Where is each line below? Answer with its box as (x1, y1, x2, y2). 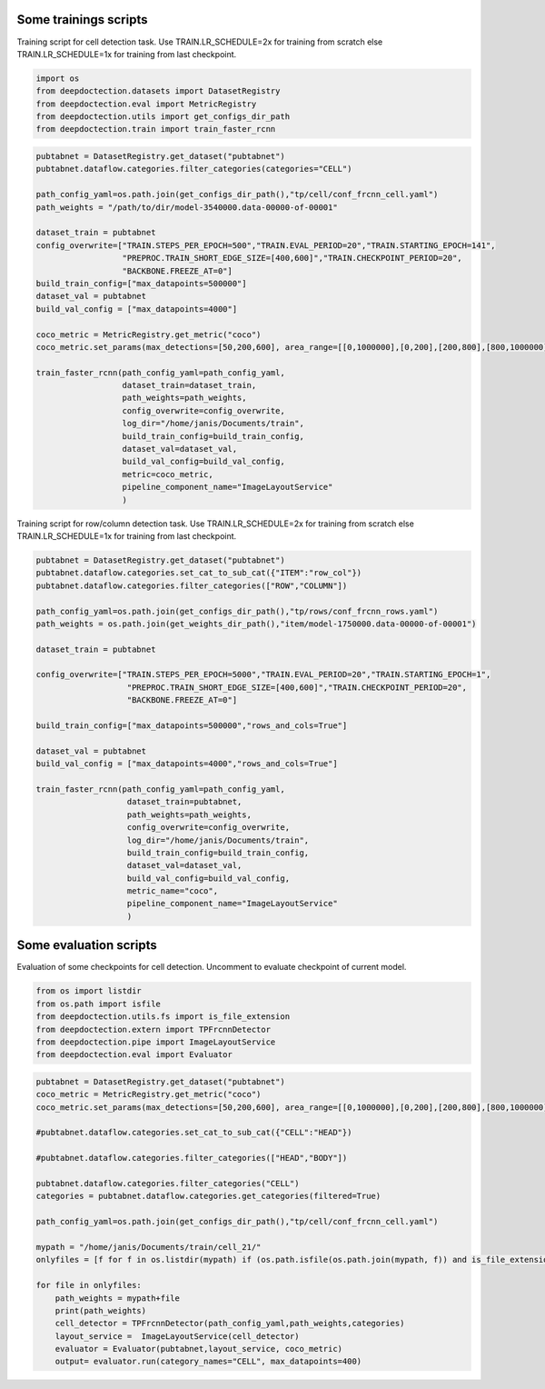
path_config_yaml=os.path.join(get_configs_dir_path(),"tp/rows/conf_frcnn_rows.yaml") (35, 605, 439, 616)
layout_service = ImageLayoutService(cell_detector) (54, 1331, 300, 1341)
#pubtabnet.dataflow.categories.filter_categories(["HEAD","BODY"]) (35, 1153, 348, 1164)
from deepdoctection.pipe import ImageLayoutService (35, 1036, 276, 1047)
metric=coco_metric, (122, 469, 213, 479)
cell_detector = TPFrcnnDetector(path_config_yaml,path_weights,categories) (54, 1318, 405, 1329)
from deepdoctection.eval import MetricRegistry (35, 98, 257, 109)
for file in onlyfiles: (35, 1280, 143, 1291)
